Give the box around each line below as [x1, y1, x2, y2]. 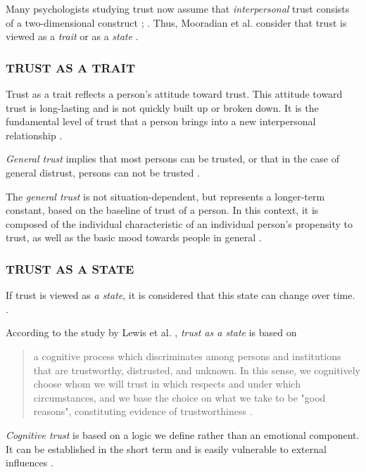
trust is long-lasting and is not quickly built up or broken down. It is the [6, 100, 319, 115]
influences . [6, 455, 53, 470]
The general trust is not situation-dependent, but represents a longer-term [6, 189, 325, 203]
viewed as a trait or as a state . [6, 29, 139, 44]
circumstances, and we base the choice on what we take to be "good [33, 390, 326, 404]
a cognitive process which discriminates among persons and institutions [33, 348, 341, 363]
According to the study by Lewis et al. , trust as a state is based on [6, 325, 297, 340]
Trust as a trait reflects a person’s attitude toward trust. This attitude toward [6, 87, 343, 101]
